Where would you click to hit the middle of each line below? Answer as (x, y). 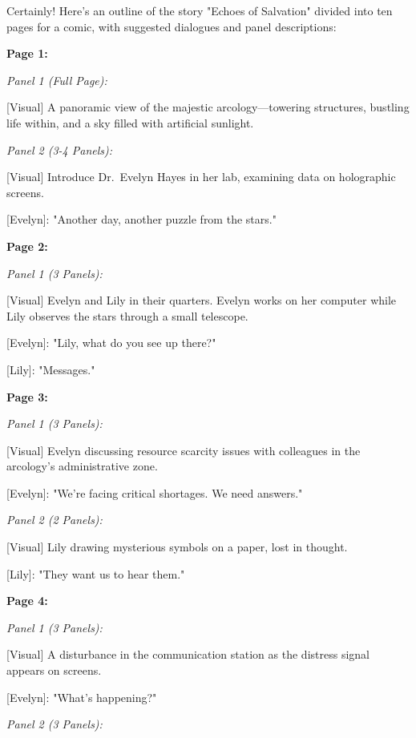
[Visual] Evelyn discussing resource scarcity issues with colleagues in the (184, 450)
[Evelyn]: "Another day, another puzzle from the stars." (141, 219)
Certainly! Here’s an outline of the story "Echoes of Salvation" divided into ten (200, 10)
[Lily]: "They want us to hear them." (96, 573)
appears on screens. (54, 670)
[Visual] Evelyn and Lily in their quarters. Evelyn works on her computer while (202, 300)
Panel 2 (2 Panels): (55, 520)
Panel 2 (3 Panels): (55, 724)
